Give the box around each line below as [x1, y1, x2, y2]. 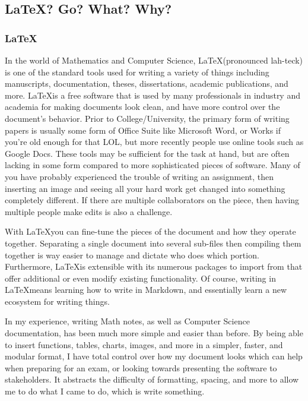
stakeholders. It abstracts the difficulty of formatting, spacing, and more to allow [5, 373, 299, 386]
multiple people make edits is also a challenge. [5, 205, 173, 217]
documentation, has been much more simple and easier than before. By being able [5, 327, 303, 339]
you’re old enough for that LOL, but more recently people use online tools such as [5, 135, 304, 148]
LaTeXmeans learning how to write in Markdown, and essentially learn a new [5, 283, 287, 296]
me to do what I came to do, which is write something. [5, 385, 205, 397]
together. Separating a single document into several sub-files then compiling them [5, 236, 301, 249]
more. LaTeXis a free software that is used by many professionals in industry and [5, 89, 300, 101]
